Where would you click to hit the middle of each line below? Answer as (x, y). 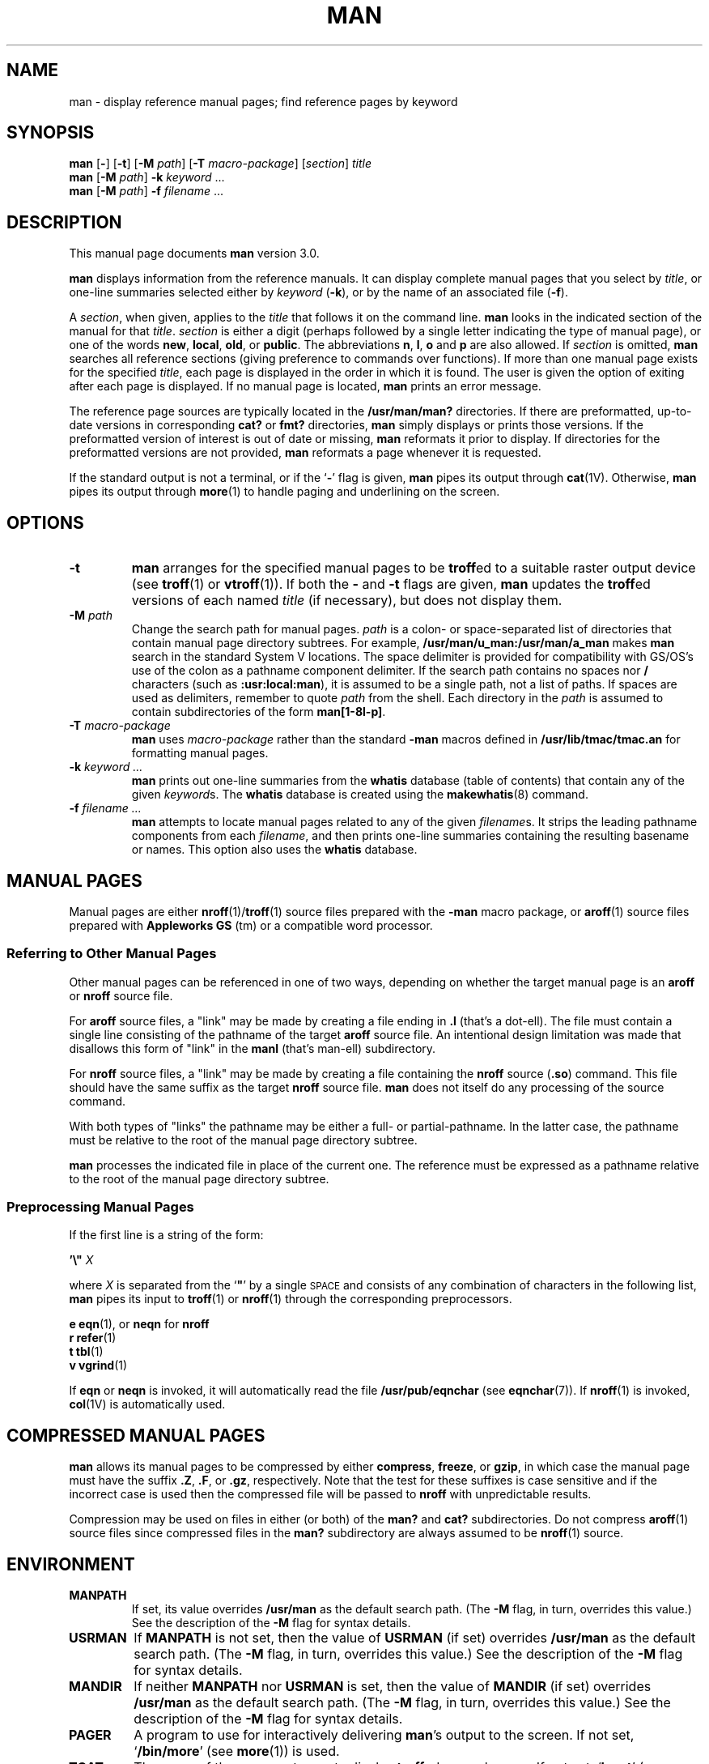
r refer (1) (93, 1338)
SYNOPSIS (51, 133)
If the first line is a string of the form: (166, 1235)
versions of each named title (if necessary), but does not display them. (347, 601)
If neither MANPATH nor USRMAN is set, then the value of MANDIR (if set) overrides (393, 1687)
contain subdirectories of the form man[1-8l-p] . (259, 712)
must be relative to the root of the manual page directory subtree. (243, 1140)
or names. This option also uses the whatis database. (274, 850)
